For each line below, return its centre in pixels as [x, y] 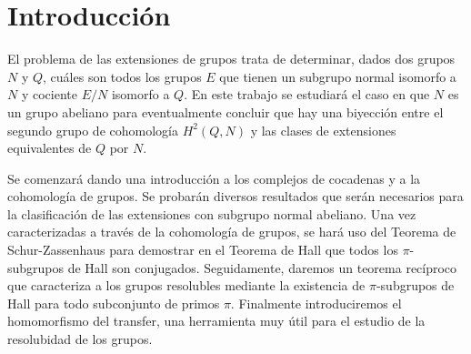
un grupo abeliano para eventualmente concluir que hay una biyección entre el [225, 111]
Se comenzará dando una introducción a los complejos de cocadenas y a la [214, 178]
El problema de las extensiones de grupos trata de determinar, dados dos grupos [231, 59]
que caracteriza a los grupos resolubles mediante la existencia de [186, 285]
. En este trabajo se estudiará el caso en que [307, 94]
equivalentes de [50, 148]
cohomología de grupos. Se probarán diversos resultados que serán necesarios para [235, 196]
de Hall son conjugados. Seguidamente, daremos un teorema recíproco [262, 267]
